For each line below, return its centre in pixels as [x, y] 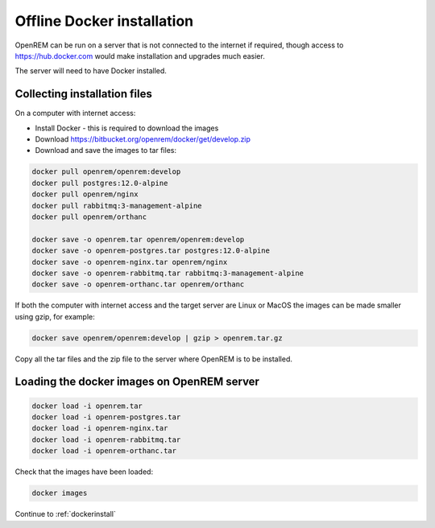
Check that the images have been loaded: [84, 472]
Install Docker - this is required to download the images [127, 128]
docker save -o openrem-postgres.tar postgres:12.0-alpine [151, 251]
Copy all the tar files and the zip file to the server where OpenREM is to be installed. [154, 359]
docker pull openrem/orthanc [89, 217]
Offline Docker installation [104, 21]
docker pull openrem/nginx [85, 194]
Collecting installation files [83, 94]
